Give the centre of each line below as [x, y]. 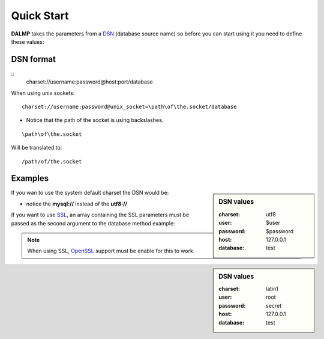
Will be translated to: [37, 148]
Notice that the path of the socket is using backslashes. [95, 120]
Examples [30, 178]
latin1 [272, 289]
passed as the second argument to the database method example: [93, 223]
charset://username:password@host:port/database [89, 82]
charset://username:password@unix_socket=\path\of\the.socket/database [129, 107]
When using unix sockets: [43, 93]
